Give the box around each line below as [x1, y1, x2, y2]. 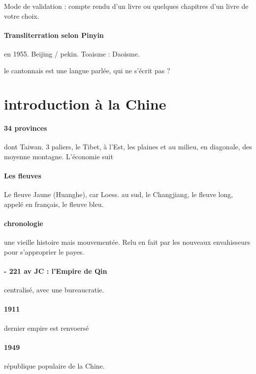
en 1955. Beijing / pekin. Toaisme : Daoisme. [4, 48, 140, 58]
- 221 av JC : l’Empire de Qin [4, 266, 107, 276]
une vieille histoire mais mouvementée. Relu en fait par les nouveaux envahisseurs [4, 237, 251, 247]
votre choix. [4, 10, 39, 21]
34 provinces [4, 123, 47, 133]
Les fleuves [4, 171, 41, 181]
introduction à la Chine [4, 94, 166, 114]
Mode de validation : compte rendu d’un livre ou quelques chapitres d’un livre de [4, 1, 249, 11]
